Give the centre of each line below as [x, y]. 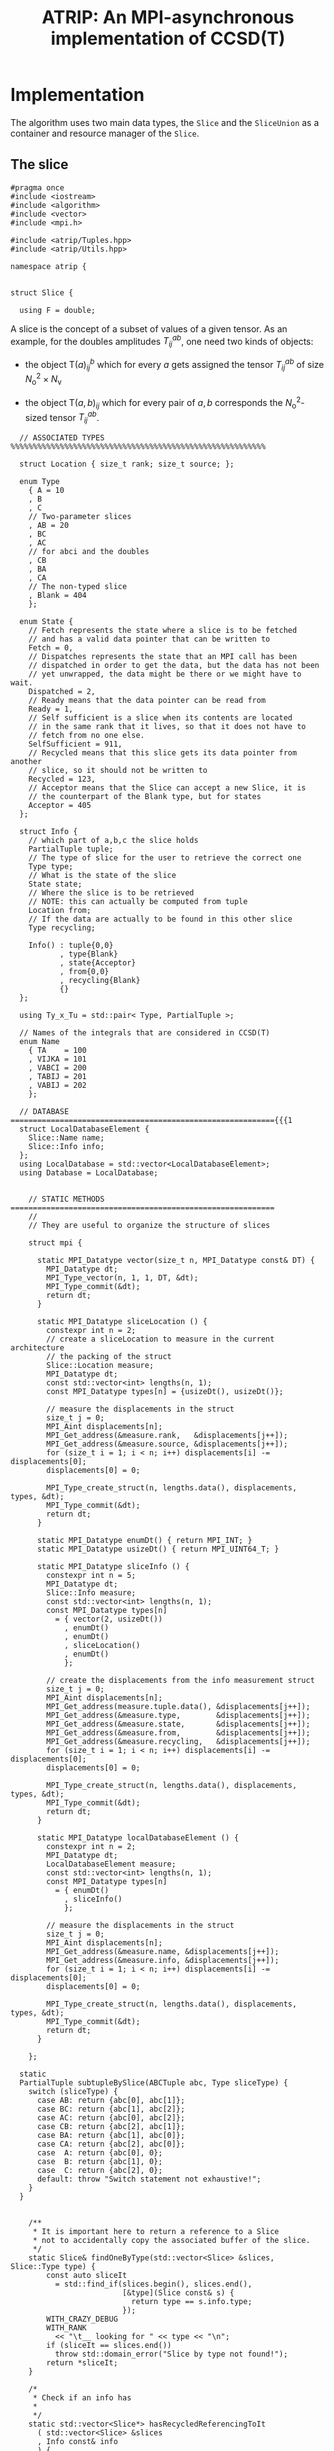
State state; [55, 884]
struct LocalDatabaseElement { [84, 1129]
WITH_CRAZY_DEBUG [82, 2319]
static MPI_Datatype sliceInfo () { [113, 1567]
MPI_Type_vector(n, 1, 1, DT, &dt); [122, 1278]
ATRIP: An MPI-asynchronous [168, 17]
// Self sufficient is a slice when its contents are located [160, 718]
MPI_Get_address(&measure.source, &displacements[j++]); [167, 1444]
